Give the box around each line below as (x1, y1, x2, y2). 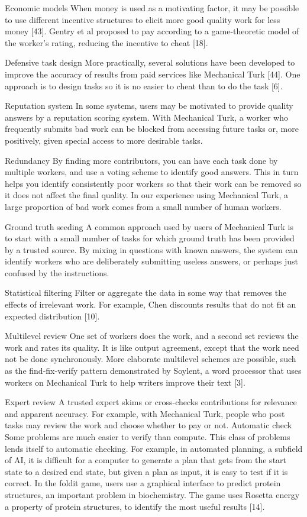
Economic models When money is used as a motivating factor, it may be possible (5, 2, 299, 14)
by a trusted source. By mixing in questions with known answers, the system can (5, 243, 298, 256)
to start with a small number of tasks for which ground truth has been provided (5, 232, 295, 244)
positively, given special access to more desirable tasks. (5, 134, 203, 146)
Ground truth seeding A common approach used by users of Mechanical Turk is (5, 220, 293, 232)
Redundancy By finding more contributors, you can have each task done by (5, 154, 278, 166)
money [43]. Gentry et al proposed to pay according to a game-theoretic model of (5, 25, 299, 37)
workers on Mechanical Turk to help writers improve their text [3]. (5, 376, 245, 388)
